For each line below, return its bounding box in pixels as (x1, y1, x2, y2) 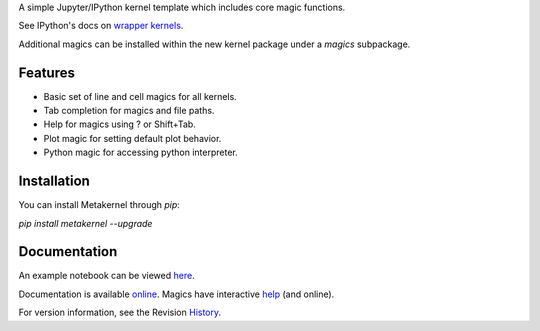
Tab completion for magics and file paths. (43, 105, 215, 117)
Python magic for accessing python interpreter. (43, 146, 239, 159)
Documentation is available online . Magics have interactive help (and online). (18, 288, 335, 300)
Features (18, 64, 75, 81)
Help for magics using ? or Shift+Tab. (43, 118, 197, 130)
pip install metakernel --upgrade (18, 217, 153, 229)
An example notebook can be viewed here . (18, 270, 195, 282)
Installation (18, 173, 90, 190)
